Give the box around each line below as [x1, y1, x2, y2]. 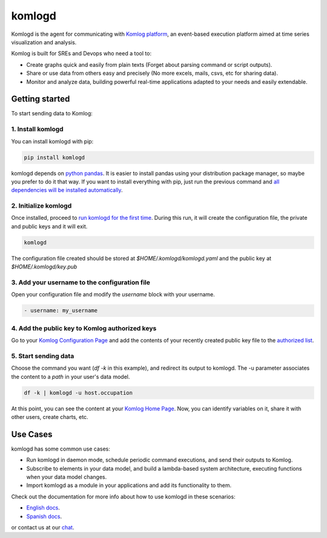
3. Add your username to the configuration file [11, 278, 151, 287]
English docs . [26, 504, 61, 511]
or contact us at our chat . [11, 523, 74, 531]
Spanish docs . [26, 512, 62, 520]
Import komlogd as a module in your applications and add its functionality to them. [26, 482, 232, 489]
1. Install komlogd [11, 125, 64, 134]
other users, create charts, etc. [11, 413, 88, 420]
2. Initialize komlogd [11, 202, 72, 210]
